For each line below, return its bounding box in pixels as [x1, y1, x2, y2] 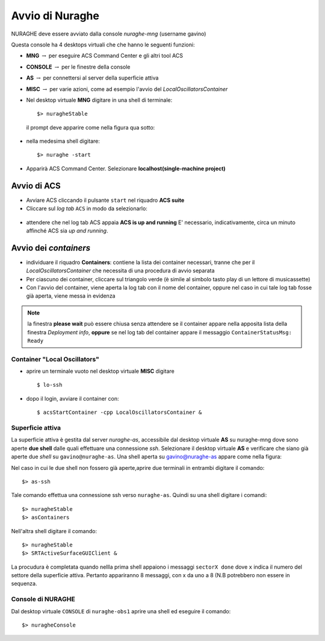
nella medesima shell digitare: [26, 137, 101, 145]
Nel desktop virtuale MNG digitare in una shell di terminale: [26, 96, 173, 104]
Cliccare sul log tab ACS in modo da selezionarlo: [26, 205, 147, 212]
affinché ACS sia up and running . [26, 227, 108, 234]
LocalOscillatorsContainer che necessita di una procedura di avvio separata [26, 267, 215, 274]
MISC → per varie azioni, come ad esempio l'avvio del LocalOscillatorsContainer [26, 85, 228, 93]
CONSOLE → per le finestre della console [26, 63, 131, 70]
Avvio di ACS [11, 181, 61, 191]
